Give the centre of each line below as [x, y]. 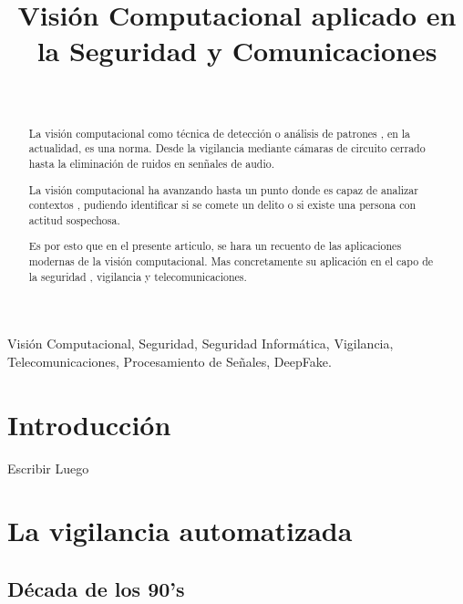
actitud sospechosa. [74, 219]
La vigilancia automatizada [180, 531]
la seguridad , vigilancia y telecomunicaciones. [138, 276]
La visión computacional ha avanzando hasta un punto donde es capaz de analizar [223, 189]
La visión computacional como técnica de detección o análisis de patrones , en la [220, 133]
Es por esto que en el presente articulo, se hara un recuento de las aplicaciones [215, 246]
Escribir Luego [48, 468]
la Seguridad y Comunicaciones [237, 51]
